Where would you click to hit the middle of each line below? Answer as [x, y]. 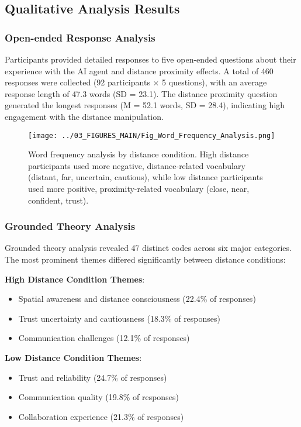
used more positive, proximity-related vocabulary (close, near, [139, 188]
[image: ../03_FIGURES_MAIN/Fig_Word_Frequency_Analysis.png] [152, 135]
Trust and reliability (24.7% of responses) [93, 377]
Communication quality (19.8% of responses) [98, 397]
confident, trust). [58, 200]
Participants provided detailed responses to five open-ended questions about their [150, 59]
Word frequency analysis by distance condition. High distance [139, 154]
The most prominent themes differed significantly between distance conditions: [145, 259]
